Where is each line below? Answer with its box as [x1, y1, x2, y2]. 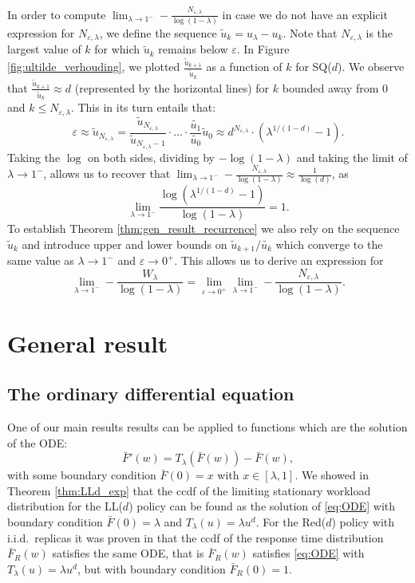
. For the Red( [255, 514, 326, 530]
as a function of [206, 58, 283, 75]
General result [7, 326, 168, 359]
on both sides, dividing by [88, 148, 215, 165]
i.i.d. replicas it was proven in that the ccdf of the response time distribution [7, 529, 384, 546]
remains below [158, 41, 228, 57]
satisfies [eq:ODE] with [252, 545, 365, 561]
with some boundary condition [7, 467, 156, 483]
